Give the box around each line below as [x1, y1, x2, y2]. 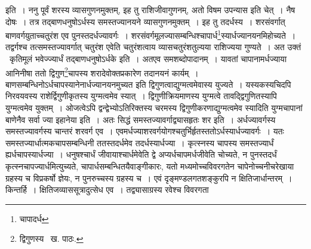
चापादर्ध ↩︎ [19, 212, 49, 225]
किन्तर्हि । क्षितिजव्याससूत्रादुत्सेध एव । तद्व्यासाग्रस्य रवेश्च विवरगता [5, 183, 209, 196]
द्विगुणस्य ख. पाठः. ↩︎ [19, 232, 84, 245]
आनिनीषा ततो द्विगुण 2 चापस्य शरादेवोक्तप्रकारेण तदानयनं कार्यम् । [5, 64, 199, 79]
